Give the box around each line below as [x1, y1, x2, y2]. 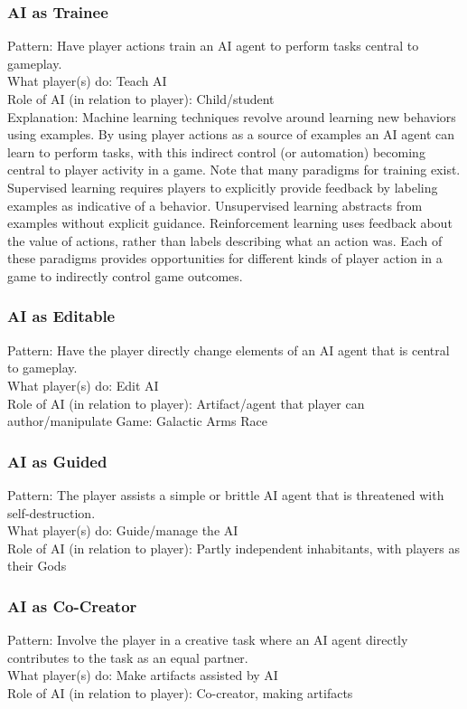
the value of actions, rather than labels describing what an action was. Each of [7, 231, 443, 250]
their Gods [7, 556, 67, 575]
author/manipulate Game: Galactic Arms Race [7, 411, 267, 430]
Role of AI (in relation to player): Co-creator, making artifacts [7, 683, 353, 702]
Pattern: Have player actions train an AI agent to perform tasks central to [7, 36, 419, 55]
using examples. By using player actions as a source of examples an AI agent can [7, 125, 455, 144]
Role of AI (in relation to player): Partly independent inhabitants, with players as [7, 538, 460, 557]
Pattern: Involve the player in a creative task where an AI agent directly [7, 630, 408, 649]
